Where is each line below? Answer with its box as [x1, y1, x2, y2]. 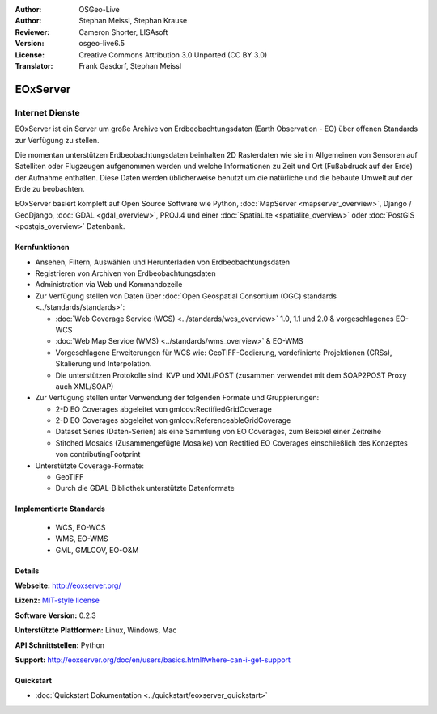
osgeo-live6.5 [78, 39, 125, 49]
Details [15, 566, 40, 576]
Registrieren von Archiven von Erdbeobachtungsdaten [35, 268, 216, 278]
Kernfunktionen [15, 243, 70, 252]
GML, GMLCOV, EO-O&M [55, 545, 139, 555]
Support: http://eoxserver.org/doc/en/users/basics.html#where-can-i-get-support [15, 655, 291, 665]
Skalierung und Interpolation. [55, 359, 152, 369]
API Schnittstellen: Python [15, 640, 105, 650]
